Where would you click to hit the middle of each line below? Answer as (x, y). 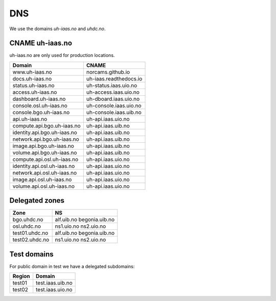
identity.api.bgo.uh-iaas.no (45, 132)
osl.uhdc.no (27, 226)
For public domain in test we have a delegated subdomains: (72, 266)
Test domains (31, 254)
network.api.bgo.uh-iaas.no (46, 139)
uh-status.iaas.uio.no (112, 85)
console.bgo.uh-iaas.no (41, 112)
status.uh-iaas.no (33, 85)
